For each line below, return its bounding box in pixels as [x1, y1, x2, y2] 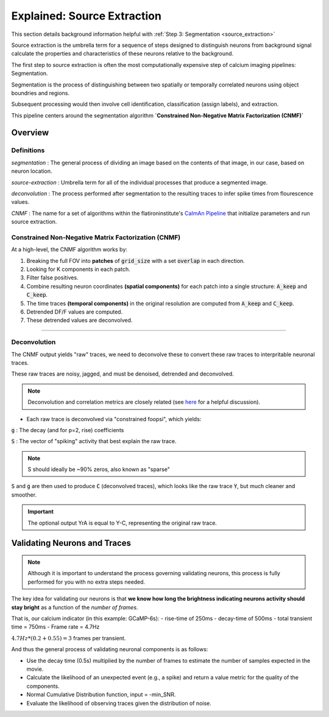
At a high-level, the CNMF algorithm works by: [11, 246, 128, 253]
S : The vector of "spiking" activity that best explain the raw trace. [11, 438, 177, 445]
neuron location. [11, 167, 52, 175]
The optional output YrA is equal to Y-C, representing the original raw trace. [27, 519, 218, 526]
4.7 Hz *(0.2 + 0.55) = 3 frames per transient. [11, 634, 126, 642]
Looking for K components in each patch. [26, 265, 130, 273]
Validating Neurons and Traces [11, 538, 131, 548]
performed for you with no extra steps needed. [27, 578, 146, 586]
